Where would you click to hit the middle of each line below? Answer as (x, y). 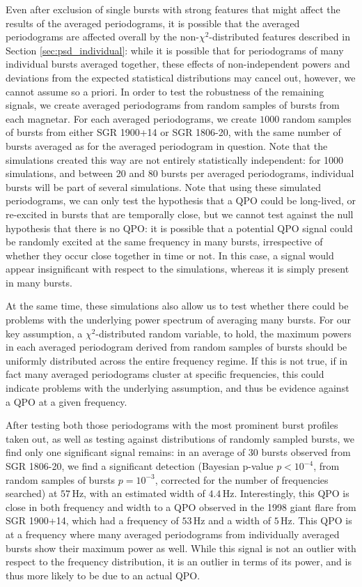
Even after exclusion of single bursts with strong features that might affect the (173, 9)
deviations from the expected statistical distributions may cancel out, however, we (181, 77)
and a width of (240, 520)
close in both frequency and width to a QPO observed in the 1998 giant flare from (181, 506)
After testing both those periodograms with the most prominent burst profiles (172, 425)
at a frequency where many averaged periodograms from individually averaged (173, 534)
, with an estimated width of (144, 493)
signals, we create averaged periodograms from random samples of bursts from (173, 105)
